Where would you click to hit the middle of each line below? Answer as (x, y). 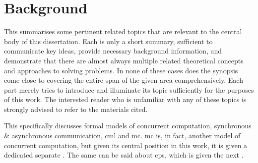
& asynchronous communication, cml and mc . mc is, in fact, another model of (122, 136)
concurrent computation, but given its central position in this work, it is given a (126, 145)
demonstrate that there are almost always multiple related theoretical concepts (124, 60)
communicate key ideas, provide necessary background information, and (113, 51)
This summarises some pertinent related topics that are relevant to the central (123, 31)
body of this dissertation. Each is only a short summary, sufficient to (108, 41)
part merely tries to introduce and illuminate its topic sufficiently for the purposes (129, 89)
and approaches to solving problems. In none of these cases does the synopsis (121, 70)
